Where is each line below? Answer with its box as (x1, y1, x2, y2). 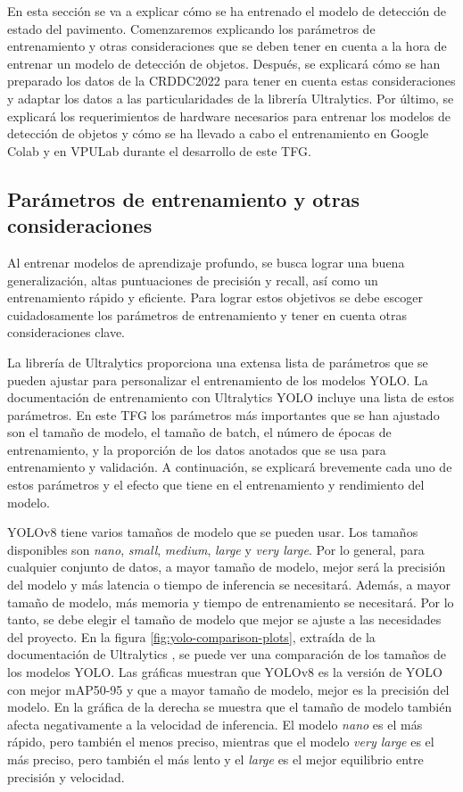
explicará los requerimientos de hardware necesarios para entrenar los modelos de (7, 106, 451, 125)
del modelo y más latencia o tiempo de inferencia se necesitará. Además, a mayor (7, 575, 451, 594)
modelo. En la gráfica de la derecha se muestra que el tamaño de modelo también (7, 697, 452, 716)
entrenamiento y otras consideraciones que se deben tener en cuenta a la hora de (7, 37, 447, 55)
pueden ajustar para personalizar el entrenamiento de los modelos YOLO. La (7, 370, 428, 389)
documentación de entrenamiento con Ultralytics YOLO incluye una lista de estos (7, 388, 455, 407)
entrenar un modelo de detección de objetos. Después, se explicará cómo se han (7, 54, 441, 72)
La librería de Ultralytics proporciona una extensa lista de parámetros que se (7, 352, 428, 371)
